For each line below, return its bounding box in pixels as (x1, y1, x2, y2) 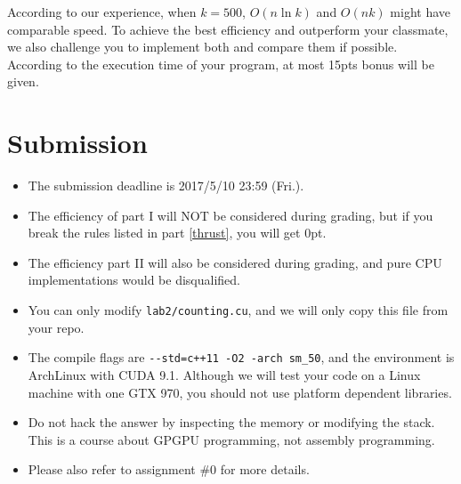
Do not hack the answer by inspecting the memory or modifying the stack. (28, 413, 435, 432)
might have (390, 3, 451, 20)
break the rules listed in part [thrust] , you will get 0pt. (28, 223, 327, 242)
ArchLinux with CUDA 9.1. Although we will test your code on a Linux (28, 365, 421, 383)
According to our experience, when (7, 3, 197, 20)
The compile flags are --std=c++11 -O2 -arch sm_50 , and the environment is (28, 348, 455, 367)
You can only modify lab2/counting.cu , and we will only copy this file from (28, 301, 449, 319)
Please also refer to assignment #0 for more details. (28, 460, 310, 479)
